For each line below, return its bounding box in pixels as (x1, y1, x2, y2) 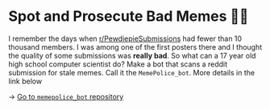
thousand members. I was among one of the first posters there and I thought (8, 42, 263, 51)
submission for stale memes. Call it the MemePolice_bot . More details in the (8, 67, 255, 77)
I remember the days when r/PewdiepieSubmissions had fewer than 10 (8, 34, 243, 43)
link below (8, 76, 43, 86)
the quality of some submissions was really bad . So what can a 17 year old (8, 50, 256, 60)
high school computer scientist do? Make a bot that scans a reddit (8, 59, 228, 69)
